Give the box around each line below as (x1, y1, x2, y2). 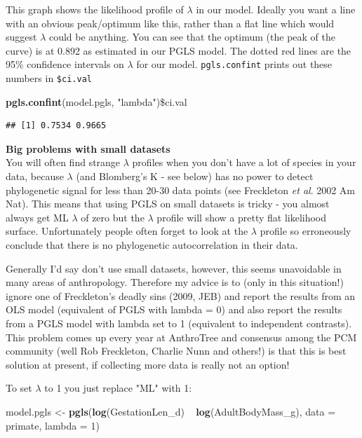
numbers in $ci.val (6, 71, 92, 85)
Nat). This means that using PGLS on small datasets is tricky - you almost (6, 196, 330, 211)
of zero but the (81, 210, 145, 224)
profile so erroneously (260, 224, 351, 238)
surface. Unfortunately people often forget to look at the (6, 224, 248, 238)
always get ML (6, 210, 69, 224)
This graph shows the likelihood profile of (6, 2, 184, 16)
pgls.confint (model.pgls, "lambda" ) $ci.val (6, 94, 187, 109)
